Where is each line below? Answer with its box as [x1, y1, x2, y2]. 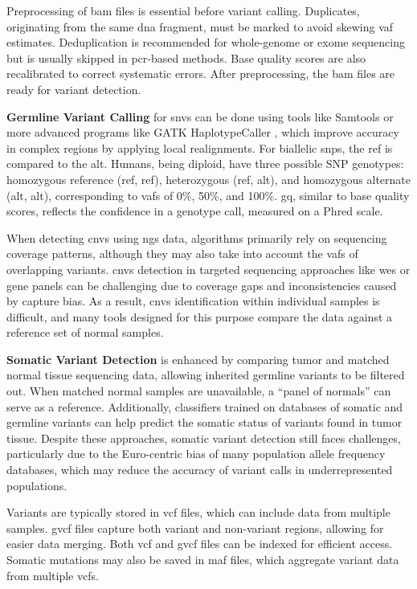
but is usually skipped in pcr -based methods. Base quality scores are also [6, 49, 366, 66]
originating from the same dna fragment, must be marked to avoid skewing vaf [6, 18, 394, 35]
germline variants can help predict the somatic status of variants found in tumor [6, 414, 403, 431]
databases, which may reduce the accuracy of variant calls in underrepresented [6, 461, 393, 478]
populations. [6, 477, 67, 493]
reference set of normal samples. [6, 324, 164, 341]
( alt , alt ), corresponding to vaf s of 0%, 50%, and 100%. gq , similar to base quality [6, 186, 410, 203]
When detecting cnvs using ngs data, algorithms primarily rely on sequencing [6, 229, 387, 246]
